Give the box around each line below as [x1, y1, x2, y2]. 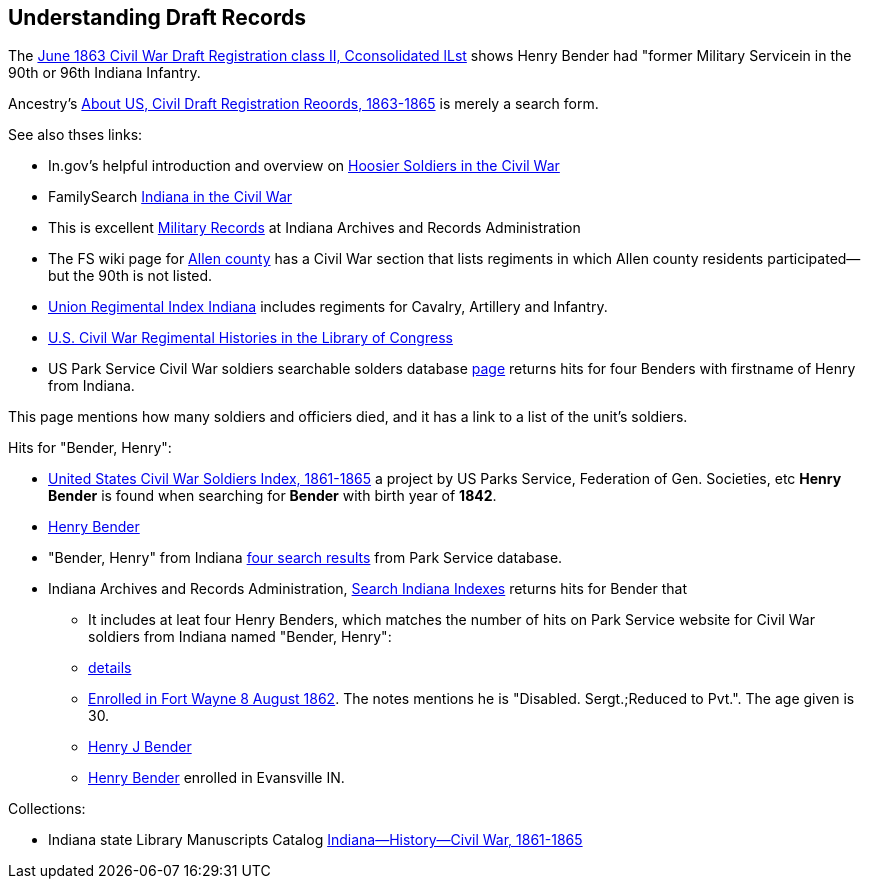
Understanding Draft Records [8, 5, 306, 30]
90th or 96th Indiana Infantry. [8, 64, 201, 82]
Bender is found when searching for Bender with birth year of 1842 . [48, 487, 497, 505]
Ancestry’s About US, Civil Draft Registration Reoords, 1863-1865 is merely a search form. [8, 95, 599, 113]
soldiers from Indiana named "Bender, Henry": [88, 628, 392, 646]
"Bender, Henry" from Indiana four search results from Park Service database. [48, 549, 563, 567]
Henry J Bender [88, 738, 192, 756]
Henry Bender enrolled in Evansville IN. [88, 769, 345, 787]
